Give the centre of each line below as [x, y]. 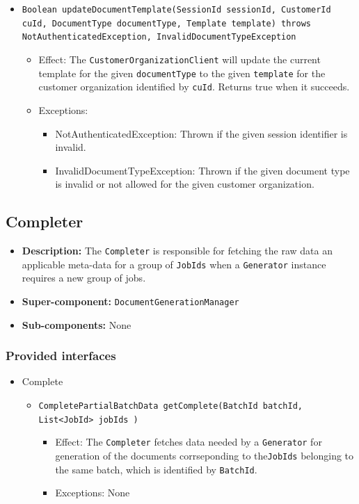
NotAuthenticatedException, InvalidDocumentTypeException [159, 37]
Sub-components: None [77, 324]
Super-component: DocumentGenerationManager [130, 301]
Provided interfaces [61, 356]
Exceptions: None [93, 493]
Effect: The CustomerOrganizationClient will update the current [179, 59]
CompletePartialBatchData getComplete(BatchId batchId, [171, 406]
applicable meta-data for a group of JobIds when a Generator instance [174, 264]
